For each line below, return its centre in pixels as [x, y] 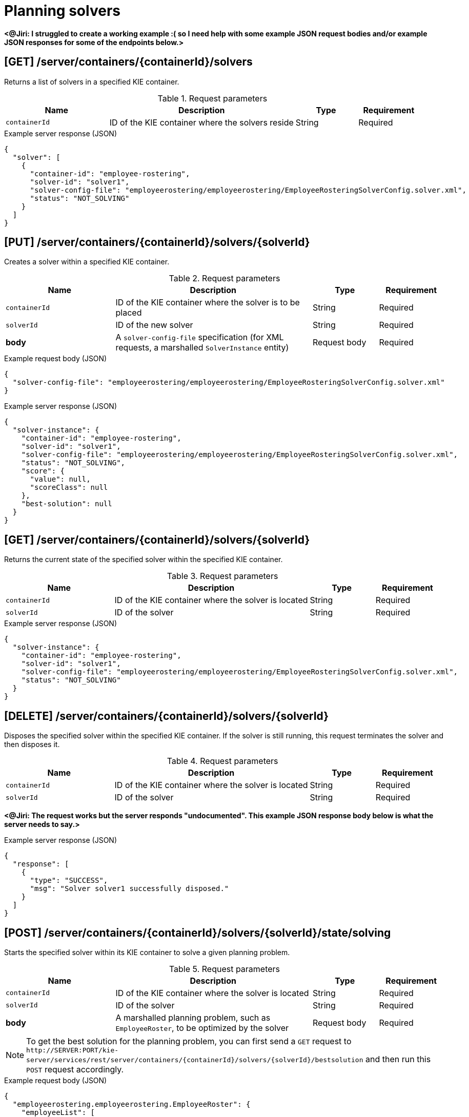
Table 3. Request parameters [222, 576]
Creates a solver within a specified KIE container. [87, 262]
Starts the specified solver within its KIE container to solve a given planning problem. [147, 952]
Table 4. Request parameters [222, 761]
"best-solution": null [67, 504]
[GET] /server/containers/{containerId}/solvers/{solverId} [157, 540]
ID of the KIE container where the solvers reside [201, 122]
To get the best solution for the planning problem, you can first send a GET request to [189, 1041]
